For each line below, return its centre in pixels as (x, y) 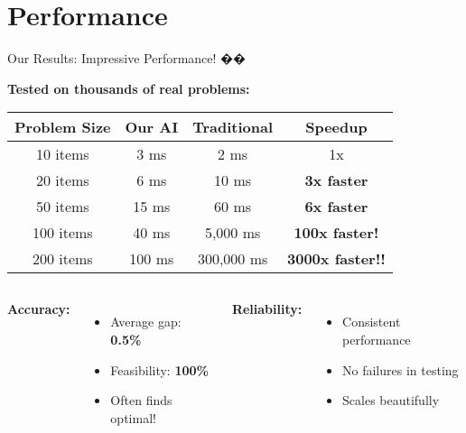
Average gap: (146, 322)
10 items (62, 154)
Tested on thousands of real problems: (129, 88)
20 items (62, 180)
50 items (62, 207)
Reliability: (267, 309)
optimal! (133, 417)
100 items (62, 233)
